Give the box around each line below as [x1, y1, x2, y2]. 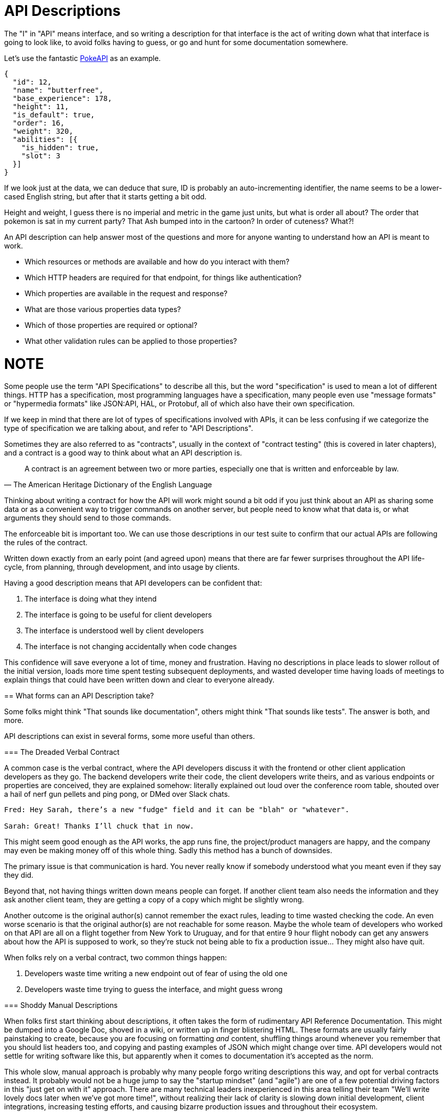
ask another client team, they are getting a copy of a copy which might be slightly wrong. [4, 895, 304, 904]
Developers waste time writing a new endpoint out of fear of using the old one [25, 969, 288, 978]
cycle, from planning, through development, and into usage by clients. [4, 563, 240, 572]
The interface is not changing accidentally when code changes [25, 642, 237, 651]
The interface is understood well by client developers [25, 626, 204, 635]
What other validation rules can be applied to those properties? [25, 336, 237, 345]
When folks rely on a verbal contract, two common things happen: [4, 953, 227, 962]
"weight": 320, [12, 127, 73, 135]
